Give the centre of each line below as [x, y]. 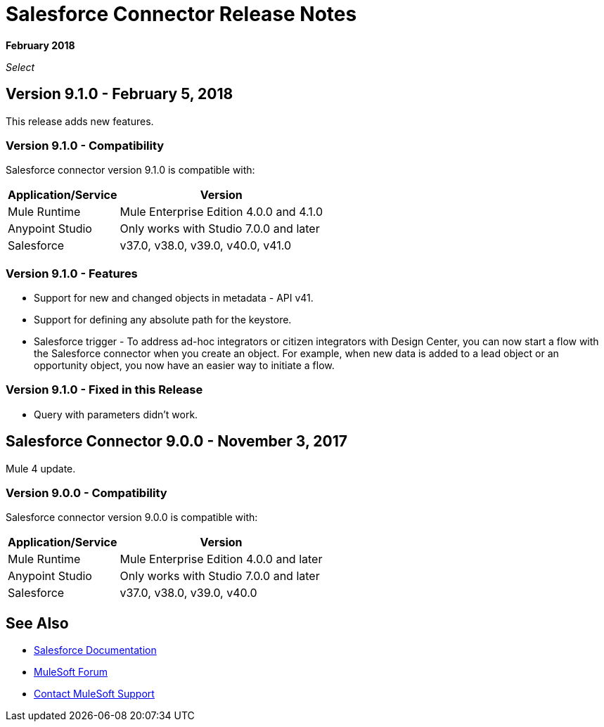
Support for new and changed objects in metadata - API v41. [174, 298]
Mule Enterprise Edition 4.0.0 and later [221, 559]
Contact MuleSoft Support [94, 694]
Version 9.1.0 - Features [72, 273]
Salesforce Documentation [95, 650]
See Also [37, 623]
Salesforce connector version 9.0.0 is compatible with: [132, 517]
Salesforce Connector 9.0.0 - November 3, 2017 [176, 442]
